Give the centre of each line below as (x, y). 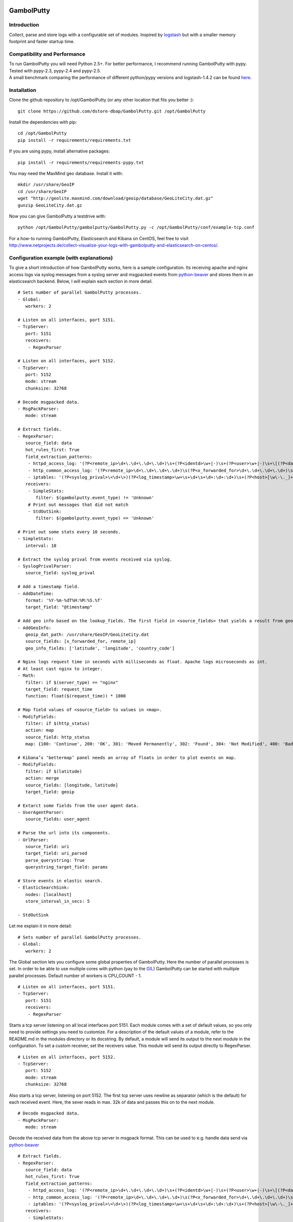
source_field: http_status (58, 737)
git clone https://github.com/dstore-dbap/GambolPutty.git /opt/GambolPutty (112, 111)
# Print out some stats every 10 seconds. (69, 532)
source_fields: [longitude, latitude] (72, 785)
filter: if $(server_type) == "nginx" (72, 682)
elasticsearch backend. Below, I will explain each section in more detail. (81, 281)
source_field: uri (47, 847)
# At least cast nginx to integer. (60, 669)
